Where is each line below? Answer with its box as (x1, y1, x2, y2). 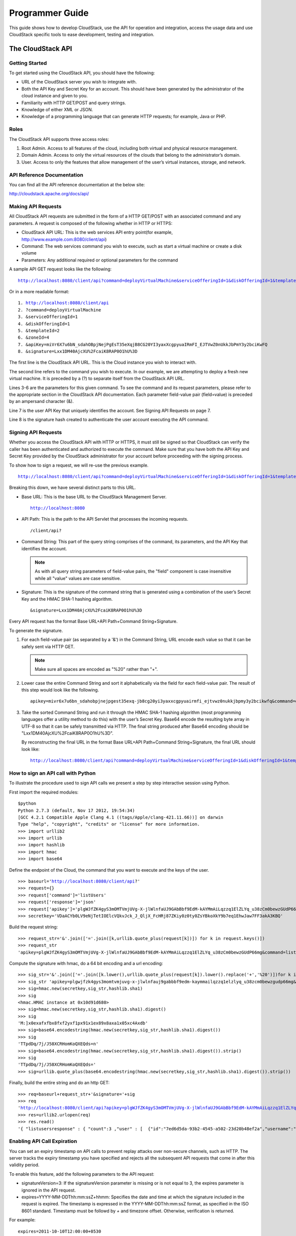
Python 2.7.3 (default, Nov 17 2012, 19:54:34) (18, 807, 135, 813)
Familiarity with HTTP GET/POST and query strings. (21, 99, 126, 106)
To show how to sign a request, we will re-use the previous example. (9, 462, 149, 468)
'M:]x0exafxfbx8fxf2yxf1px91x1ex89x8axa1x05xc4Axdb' (18, 1020, 148, 1026)
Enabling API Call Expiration (9, 1138, 77, 1145)
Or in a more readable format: (9, 288, 70, 294)
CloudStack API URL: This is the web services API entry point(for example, (21, 229, 173, 235)
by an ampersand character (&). (9, 398, 74, 404)
